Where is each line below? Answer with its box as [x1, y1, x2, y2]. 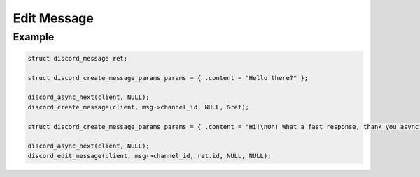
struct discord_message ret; [27, 54, 128, 62]
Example [13, 31, 55, 43]
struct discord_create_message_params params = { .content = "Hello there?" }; [27, 74, 309, 82]
